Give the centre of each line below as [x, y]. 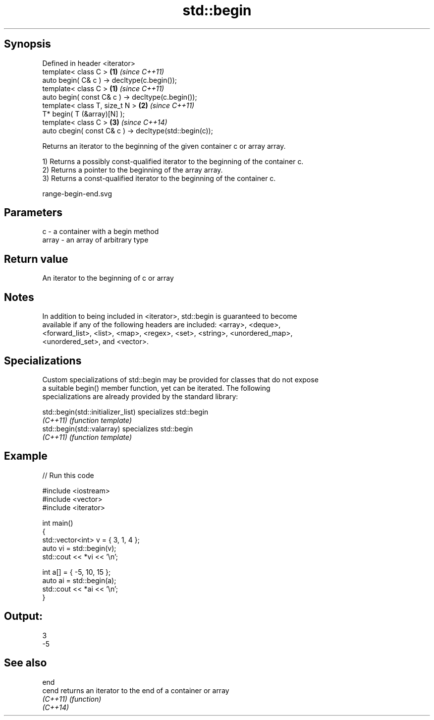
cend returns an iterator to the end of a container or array [136, 690]
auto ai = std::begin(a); [79, 580]
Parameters [33, 213]
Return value [36, 259]
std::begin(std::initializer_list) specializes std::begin [125, 412]
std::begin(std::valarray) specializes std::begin [118, 428]
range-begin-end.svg [77, 193]
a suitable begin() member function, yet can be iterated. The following [156, 388]
